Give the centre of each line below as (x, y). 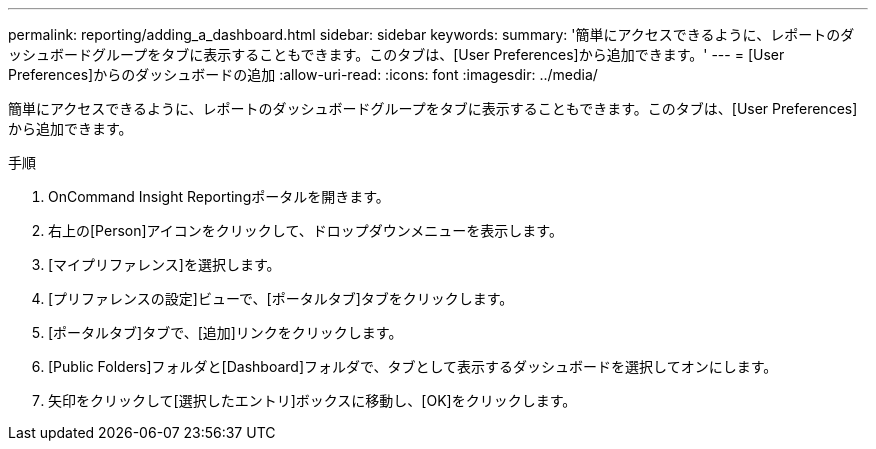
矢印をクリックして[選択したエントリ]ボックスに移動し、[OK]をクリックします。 (312, 400)
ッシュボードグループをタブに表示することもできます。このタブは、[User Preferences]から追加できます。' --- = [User (396, 54)
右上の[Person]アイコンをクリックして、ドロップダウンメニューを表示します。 (305, 230)
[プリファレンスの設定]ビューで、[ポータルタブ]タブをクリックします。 (281, 298)
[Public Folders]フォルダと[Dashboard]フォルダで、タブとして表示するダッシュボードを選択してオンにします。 (413, 366)
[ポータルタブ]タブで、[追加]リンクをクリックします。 (225, 332)
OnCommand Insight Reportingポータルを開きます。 (219, 196)
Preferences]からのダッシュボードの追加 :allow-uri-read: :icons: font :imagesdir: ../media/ (303, 74)
